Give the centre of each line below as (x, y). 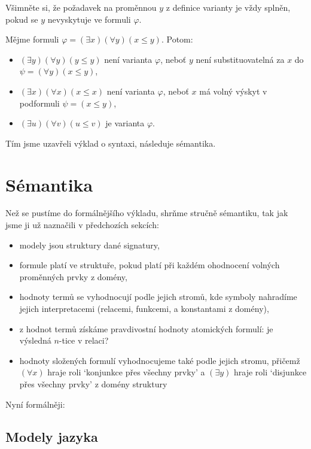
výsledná (35, 340)
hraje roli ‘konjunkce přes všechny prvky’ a (126, 372)
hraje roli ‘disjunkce (270, 372)
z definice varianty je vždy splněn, (228, 7)
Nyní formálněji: (35, 404)
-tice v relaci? (84, 340)
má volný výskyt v (233, 91)
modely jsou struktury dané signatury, (89, 245)
